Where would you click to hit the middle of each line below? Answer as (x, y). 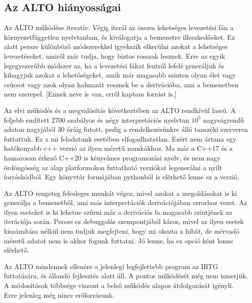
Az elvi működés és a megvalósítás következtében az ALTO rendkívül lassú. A (120, 110)
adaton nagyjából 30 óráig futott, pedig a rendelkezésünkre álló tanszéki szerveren (126, 129)
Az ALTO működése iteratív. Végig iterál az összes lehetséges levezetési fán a (119, 27)
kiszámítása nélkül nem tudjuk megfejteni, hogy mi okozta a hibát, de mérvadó (122, 231)
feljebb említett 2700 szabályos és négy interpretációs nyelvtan (97, 120)
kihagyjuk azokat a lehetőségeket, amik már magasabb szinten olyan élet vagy (120, 75)
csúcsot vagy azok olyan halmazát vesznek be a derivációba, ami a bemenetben (121, 84)
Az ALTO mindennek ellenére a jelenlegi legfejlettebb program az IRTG (111, 266)
